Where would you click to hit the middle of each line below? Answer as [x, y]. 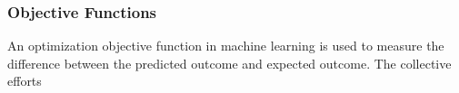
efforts [25, 81]
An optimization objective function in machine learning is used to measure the [226, 46]
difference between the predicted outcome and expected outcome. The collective [229, 63]
